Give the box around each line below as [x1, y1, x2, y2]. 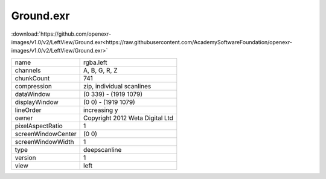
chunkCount [14, 74, 50, 82]
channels [14, 66, 41, 74]
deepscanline [83, 145, 122, 154]
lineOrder [14, 106, 42, 114]
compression [14, 82, 53, 90]
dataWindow [14, 89, 51, 98]
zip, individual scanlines [83, 82, 152, 90]
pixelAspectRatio [14, 122, 63, 130]
